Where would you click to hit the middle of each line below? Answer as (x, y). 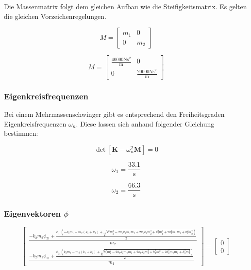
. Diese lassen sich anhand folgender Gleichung (145, 123)
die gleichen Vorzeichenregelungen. (55, 16)
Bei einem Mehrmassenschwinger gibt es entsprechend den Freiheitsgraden (114, 114)
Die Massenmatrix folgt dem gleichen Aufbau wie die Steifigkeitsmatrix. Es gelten (125, 6)
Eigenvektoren (33, 214)
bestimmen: (21, 133)
